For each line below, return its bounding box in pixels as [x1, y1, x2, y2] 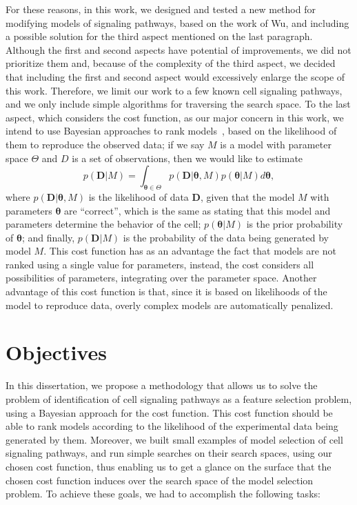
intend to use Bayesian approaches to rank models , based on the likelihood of [6, 123, 337, 138]
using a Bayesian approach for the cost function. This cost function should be [6, 405, 333, 419]
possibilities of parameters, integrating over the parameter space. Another [6, 270, 317, 285]
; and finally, [21, 230, 75, 244]
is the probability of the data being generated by [123, 230, 329, 244]
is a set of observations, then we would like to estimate [72, 150, 303, 165]
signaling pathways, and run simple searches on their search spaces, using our [6, 446, 332, 460]
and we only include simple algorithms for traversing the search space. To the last [6, 97, 351, 111]
